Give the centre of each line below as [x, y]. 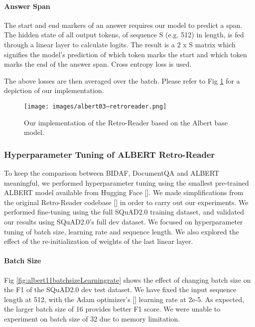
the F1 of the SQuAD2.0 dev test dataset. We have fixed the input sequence [120, 289]
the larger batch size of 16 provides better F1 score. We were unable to [112, 309]
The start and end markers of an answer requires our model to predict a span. [123, 25]
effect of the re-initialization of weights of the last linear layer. [99, 241]
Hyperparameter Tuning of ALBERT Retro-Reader [110, 154]
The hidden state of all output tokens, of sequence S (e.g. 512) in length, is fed [124, 35]
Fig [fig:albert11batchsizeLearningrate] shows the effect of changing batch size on [127, 279]
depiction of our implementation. [54, 90]
